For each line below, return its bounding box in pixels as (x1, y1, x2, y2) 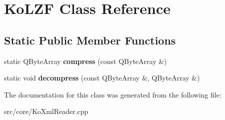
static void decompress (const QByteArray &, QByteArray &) (4, 72, 200, 83)
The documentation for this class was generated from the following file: (4, 89, 221, 99)
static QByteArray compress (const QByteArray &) (4, 55, 167, 66)
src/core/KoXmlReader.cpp (4, 106, 88, 116)
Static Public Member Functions (4, 32, 176, 47)
